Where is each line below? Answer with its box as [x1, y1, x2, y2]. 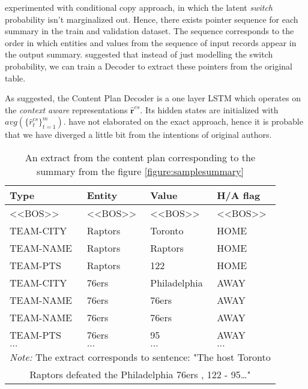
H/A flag [217, 188, 261, 202]
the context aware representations [5, 103, 128, 116]
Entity [86, 188, 118, 202]
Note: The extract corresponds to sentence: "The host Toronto [10, 349, 271, 364]
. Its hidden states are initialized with [140, 103, 279, 116]
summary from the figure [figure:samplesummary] [36, 164, 244, 178]
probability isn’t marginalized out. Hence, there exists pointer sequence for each [5, 13, 298, 25]
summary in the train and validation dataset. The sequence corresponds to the [5, 25, 294, 37]
